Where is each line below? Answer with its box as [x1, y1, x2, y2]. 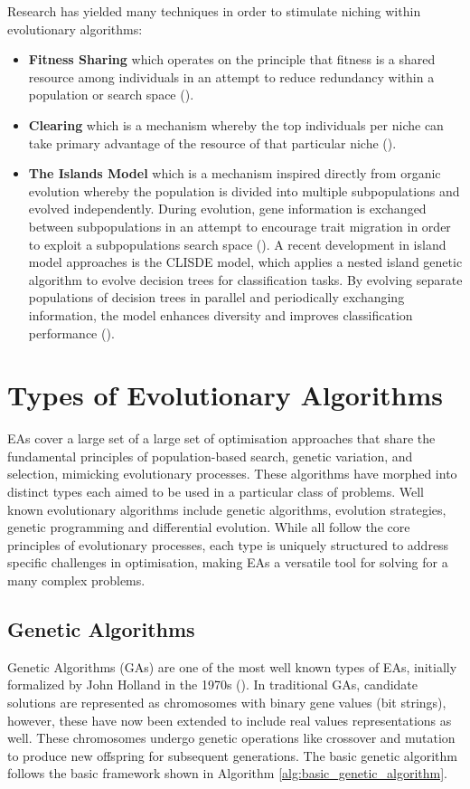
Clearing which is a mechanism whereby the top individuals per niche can [28, 115, 444, 134]
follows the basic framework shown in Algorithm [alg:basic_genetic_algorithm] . [7, 764, 448, 783]
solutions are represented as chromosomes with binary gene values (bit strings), [7, 692, 446, 711]
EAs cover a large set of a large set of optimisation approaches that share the [7, 429, 436, 448]
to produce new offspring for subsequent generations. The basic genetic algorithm [7, 746, 457, 765]
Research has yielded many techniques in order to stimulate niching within [7, 2, 421, 20]
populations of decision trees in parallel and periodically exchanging [28, 288, 405, 307]
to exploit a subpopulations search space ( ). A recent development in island [28, 234, 446, 253]
